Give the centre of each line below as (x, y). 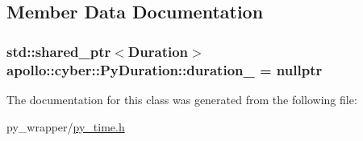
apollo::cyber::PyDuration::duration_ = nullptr (165, 69)
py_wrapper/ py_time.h (66, 126)
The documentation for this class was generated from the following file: (182, 99)
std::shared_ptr (59, 51)
